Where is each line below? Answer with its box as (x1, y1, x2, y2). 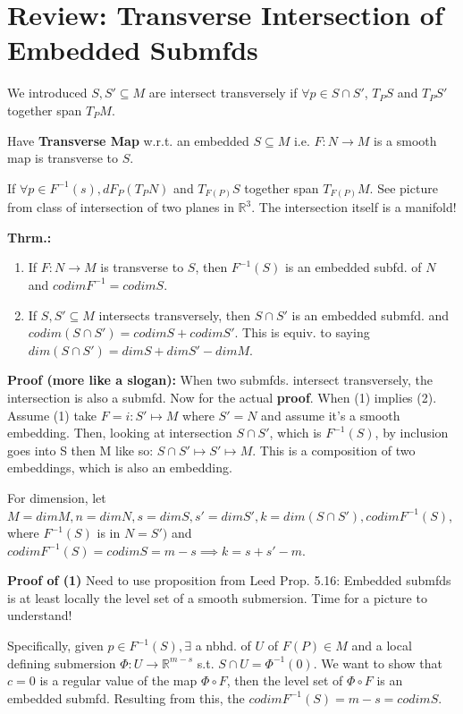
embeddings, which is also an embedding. (7, 458, 232, 477)
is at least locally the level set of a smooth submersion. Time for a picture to (7, 588, 427, 607)
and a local (351, 636, 412, 655)
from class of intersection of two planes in (7, 198, 234, 217)
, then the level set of (226, 671, 343, 690)
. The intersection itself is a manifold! (251, 198, 457, 217)
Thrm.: (7, 227, 52, 246)
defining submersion (7, 653, 116, 672)
